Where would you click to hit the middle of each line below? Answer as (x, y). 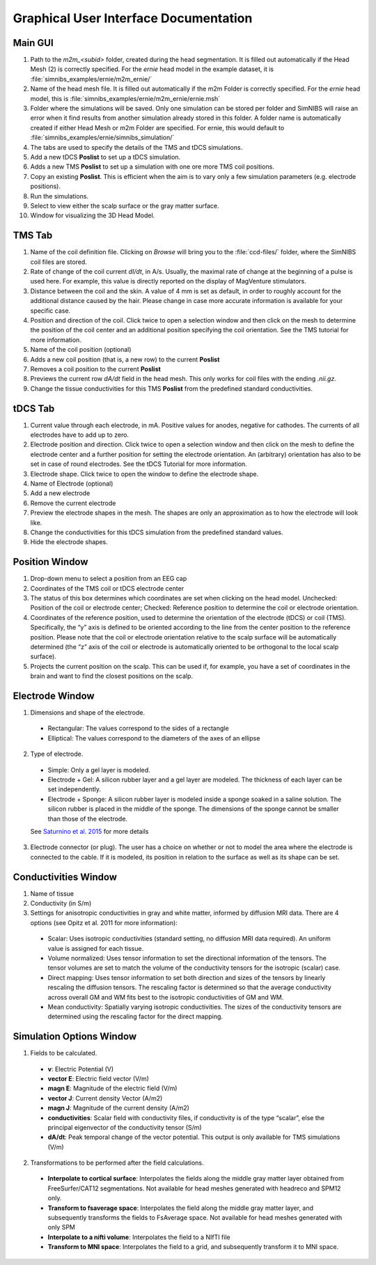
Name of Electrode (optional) (72, 483)
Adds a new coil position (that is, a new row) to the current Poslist (125, 359)
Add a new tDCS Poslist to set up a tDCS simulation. (105, 157)
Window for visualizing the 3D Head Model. (93, 215)
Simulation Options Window (75, 1037)
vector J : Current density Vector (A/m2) (105, 1098)
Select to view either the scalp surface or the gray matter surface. (125, 205)
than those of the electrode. (88, 818)
